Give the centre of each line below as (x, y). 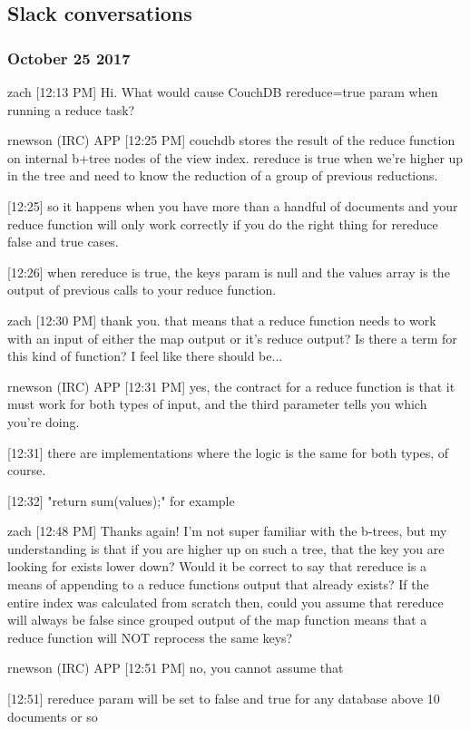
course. (27, 470)
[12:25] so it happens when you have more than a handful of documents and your (233, 205)
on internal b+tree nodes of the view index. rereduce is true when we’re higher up (235, 157)
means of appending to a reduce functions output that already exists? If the (218, 584)
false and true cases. (63, 242)
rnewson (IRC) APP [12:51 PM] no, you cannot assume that (176, 668)
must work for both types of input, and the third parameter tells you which (217, 404)
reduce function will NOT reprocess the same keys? (150, 637)
